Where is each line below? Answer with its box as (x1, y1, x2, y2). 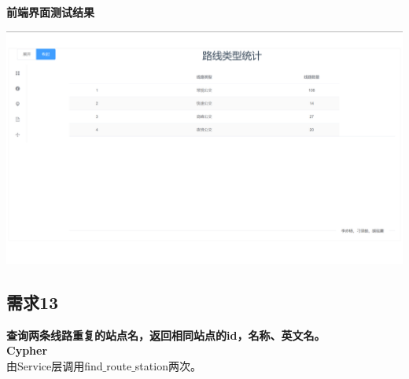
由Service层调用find (6, 357, 103, 373)
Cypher (6, 342, 48, 359)
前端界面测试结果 (6, 4, 94, 20)
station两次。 (134, 357, 201, 373)
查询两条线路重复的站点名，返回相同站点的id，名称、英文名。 (6, 326, 326, 343)
